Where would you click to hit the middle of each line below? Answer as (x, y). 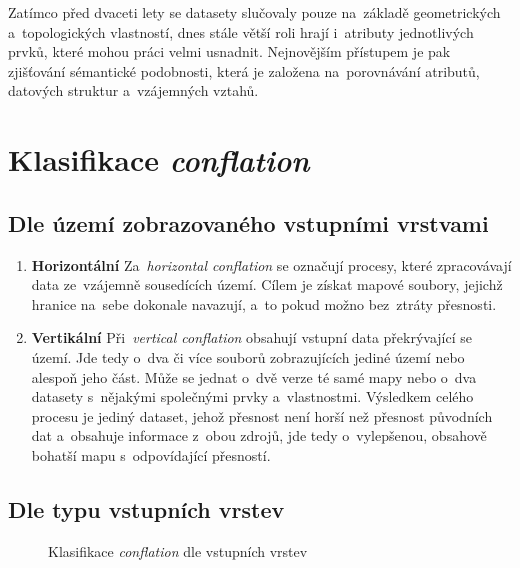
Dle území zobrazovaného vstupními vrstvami (248, 222)
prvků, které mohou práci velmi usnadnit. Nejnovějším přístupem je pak (229, 51)
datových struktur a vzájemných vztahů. (133, 90)
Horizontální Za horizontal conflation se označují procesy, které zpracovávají (271, 264)
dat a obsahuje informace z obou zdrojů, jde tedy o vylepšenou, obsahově (259, 435)
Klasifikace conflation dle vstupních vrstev (178, 550)
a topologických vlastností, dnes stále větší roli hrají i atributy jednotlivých (241, 31)
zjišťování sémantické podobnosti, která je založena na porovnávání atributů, (244, 70)
